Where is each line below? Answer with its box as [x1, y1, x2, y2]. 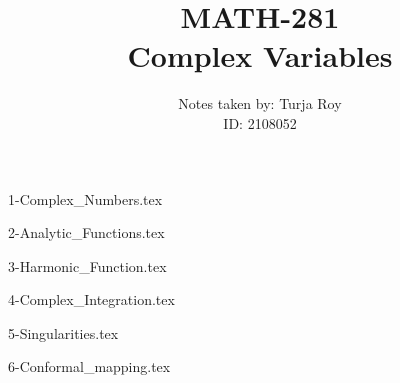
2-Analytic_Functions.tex [8, 222, 165, 243]
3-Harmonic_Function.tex [8, 255, 167, 276]
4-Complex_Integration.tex [8, 289, 175, 310]
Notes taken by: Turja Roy [178, 93, 342, 114]
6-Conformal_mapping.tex [8, 356, 171, 377]
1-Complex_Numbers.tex [8, 188, 163, 209]
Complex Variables [127, 35, 393, 76]
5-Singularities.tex [8, 322, 119, 343]
